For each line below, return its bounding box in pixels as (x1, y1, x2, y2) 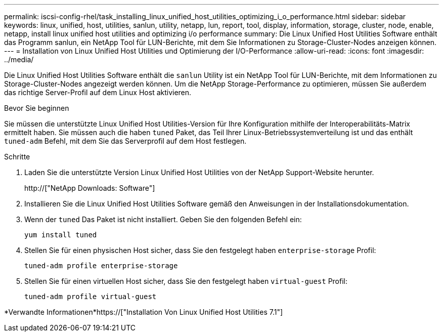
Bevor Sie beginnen (4, 104, 69, 112)
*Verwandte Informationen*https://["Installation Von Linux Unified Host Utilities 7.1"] (4, 308, 283, 316)
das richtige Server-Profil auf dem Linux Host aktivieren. (4, 88, 192, 97)
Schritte (4, 152, 30, 161)
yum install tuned (24, 231, 97, 239)
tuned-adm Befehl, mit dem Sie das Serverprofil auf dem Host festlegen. (4, 137, 247, 145)
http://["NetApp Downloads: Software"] (24, 184, 155, 192)
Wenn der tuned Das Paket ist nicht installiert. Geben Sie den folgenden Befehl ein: (24, 215, 302, 224)
